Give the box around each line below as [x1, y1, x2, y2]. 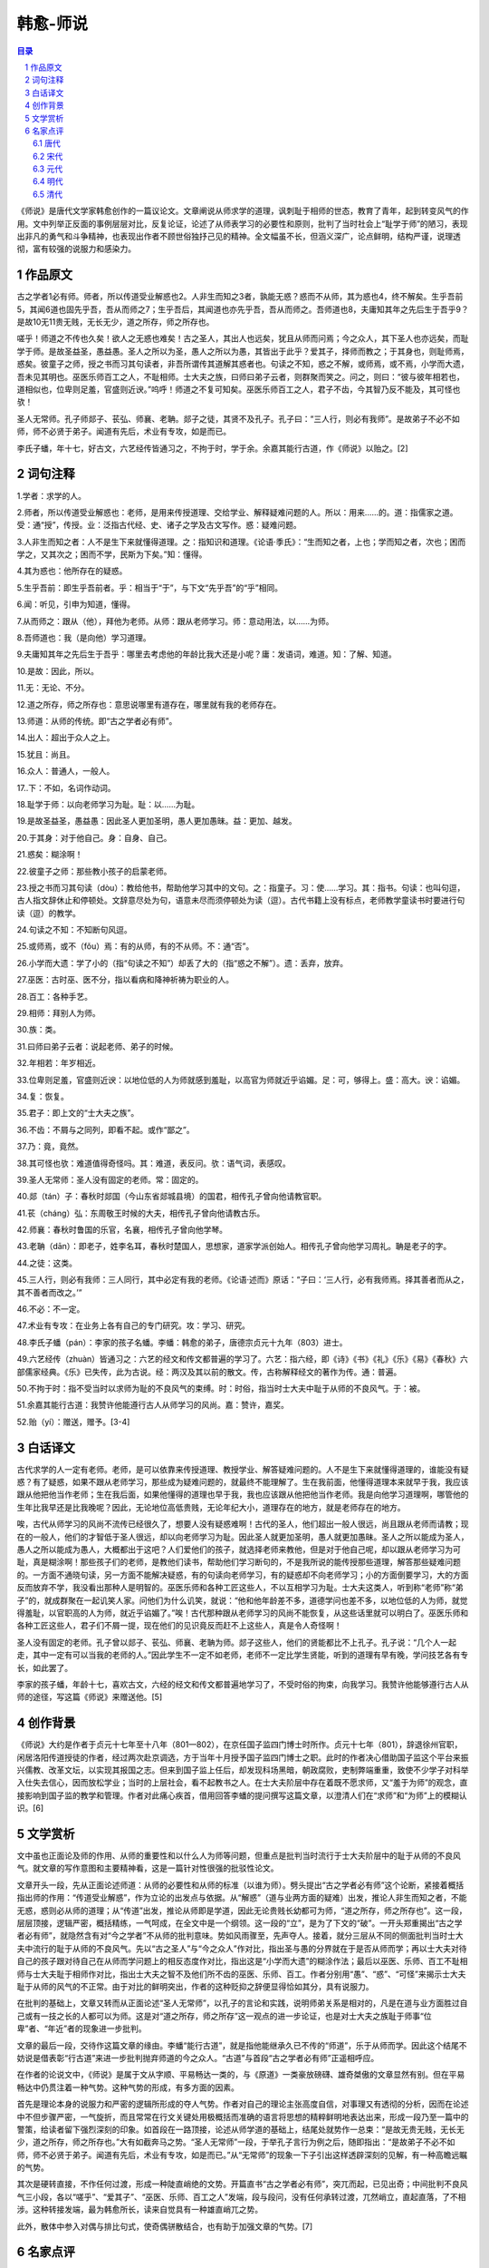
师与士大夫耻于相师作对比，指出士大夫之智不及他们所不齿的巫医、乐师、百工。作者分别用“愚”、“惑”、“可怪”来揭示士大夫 [16, 1969, 466, 1980]
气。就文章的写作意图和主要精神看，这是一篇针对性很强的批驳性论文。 [16, 1862, 279, 1873]
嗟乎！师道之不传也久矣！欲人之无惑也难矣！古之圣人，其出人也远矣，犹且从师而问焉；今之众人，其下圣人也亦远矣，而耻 [16, 333, 469, 344]
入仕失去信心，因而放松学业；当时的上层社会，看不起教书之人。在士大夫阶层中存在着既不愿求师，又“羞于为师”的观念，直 [16, 1777, 468, 1788]
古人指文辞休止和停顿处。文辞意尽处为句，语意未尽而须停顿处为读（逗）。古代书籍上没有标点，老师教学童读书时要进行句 [16, 894, 465, 906]
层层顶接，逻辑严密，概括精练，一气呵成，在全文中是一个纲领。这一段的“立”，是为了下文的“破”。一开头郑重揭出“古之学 [16, 1918, 463, 1929]
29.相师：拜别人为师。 [16, 1008, 101, 1019]
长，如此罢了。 [16, 1662, 72, 1673]
